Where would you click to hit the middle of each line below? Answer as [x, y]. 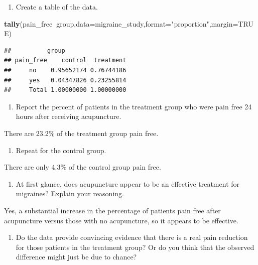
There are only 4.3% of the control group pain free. [83, 167]
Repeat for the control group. [61, 150]
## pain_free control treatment [65, 60]
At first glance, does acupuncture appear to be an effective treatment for [128, 183]
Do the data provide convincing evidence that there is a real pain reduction [132, 237]
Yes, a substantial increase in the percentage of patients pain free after [112, 210]
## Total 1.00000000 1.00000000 [65, 90]
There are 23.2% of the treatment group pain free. [81, 133]
